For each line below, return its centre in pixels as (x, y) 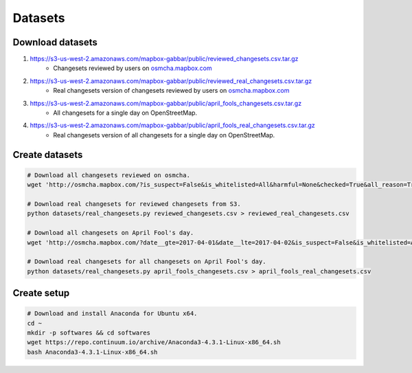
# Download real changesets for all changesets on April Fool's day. (147, 262)
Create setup (41, 293)
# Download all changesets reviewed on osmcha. (108, 175)
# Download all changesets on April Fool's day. (111, 233)
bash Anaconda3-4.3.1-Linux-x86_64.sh (92, 352)
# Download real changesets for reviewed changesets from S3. (134, 204)
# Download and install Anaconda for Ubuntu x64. (112, 314)
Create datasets (48, 155)
